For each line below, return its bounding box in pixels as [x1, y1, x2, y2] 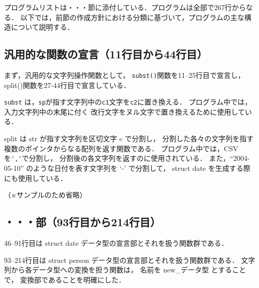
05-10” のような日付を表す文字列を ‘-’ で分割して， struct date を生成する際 [4, 162, 250, 173]
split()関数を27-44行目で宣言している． [4, 79, 131, 90]
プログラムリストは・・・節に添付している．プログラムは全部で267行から [4, 2, 246, 12]
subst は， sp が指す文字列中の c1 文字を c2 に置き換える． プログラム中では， [4, 97, 252, 107]
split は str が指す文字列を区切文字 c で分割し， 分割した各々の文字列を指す [4, 133, 254, 144]
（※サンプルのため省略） [4, 189, 87, 200]
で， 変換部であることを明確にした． [4, 274, 125, 284]
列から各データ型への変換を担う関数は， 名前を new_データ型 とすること [4, 264, 246, 275]
